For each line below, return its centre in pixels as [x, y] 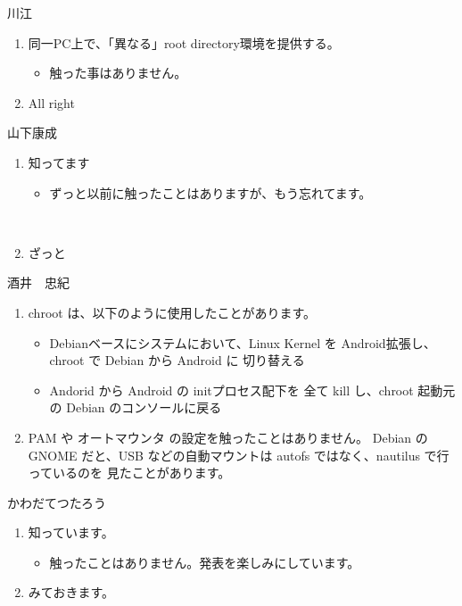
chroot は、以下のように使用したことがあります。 [172, 312]
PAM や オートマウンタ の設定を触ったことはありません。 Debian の [228, 437]
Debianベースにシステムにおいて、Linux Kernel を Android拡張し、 [243, 342]
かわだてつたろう [57, 502]
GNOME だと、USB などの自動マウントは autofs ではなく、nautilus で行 [239, 455]
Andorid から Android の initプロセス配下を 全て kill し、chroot [231, 390]
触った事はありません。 [118, 73]
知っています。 [71, 532]
